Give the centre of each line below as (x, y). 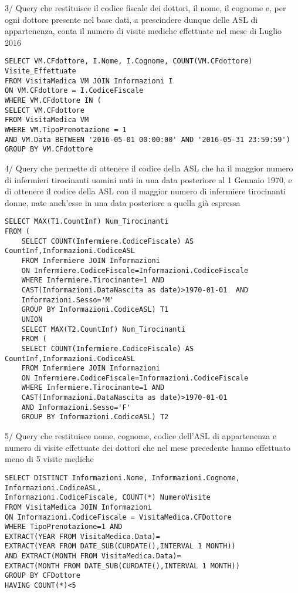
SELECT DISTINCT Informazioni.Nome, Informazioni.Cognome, (122, 478)
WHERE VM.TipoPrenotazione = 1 (66, 129)
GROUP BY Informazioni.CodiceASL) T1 (95, 310)
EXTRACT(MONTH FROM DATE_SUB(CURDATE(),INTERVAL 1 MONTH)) (122, 566)
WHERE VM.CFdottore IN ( (53, 100)
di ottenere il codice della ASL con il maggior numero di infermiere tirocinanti (145, 191)
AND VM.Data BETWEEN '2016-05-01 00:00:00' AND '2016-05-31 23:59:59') (148, 139)
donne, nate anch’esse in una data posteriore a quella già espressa (123, 202)
